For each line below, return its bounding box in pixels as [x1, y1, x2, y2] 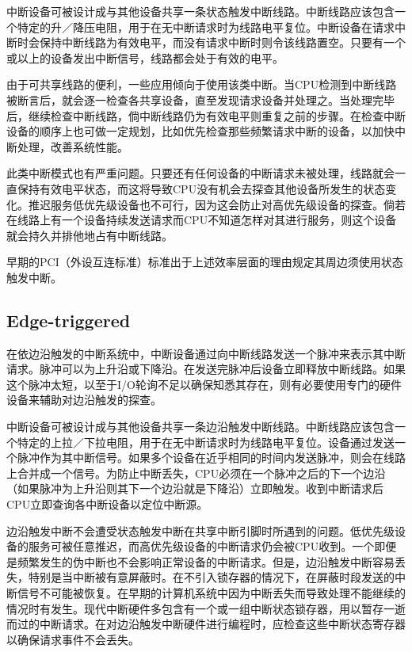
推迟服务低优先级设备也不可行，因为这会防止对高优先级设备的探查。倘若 [28, 196, 406, 212]
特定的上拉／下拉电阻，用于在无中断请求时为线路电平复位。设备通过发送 [17, 433, 395, 450]
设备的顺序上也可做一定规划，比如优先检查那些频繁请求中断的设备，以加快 [6, 123, 395, 139]
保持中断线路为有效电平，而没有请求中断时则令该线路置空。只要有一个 [39, 34, 406, 51]
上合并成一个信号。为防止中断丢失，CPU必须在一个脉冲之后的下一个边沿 [6, 464, 386, 481]
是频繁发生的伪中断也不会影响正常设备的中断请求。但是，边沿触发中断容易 [6, 553, 395, 570]
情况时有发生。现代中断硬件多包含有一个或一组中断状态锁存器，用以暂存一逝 [6, 600, 406, 616]
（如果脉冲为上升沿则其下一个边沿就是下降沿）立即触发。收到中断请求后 [6, 480, 383, 497]
